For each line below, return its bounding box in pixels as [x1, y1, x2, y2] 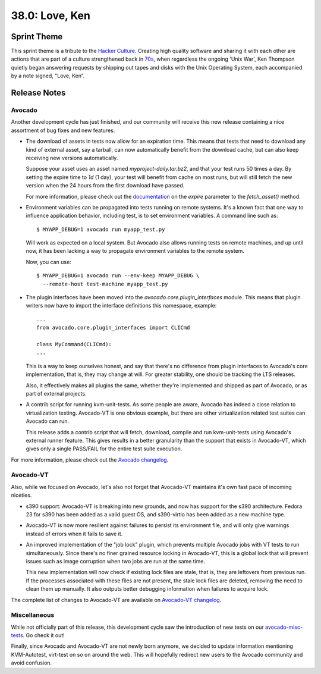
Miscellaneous [11, 611, 55, 619]
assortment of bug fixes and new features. [11, 127, 115, 134]
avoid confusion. [11, 659, 52, 666]
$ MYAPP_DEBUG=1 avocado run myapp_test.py [36, 226, 165, 233]
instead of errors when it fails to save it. [26, 530, 123, 537]
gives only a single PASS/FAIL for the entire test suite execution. [26, 445, 182, 452]
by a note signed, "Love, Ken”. [11, 72, 85, 80]
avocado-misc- [265, 623, 303, 631]
